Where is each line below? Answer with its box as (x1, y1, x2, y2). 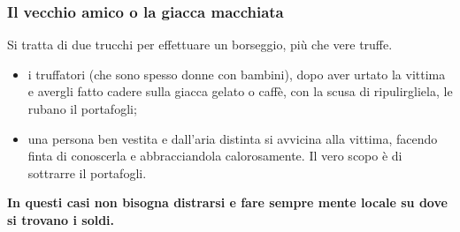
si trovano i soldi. (7, 210, 115, 228)
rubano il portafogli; (27, 100, 137, 117)
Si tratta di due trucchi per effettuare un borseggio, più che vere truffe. (7, 35, 393, 54)
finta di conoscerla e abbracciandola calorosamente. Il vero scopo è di (27, 146, 402, 165)
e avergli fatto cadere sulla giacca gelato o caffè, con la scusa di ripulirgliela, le (27, 82, 453, 101)
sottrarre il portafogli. (27, 163, 147, 182)
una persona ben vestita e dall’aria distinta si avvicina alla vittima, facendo (27, 129, 438, 147)
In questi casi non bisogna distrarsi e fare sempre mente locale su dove (7, 193, 448, 212)
